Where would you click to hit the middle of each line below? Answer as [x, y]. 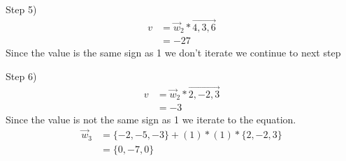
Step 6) [21, 76]
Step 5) [21, 9]
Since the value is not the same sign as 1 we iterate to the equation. [151, 120]
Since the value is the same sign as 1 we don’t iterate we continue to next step [173, 53]
